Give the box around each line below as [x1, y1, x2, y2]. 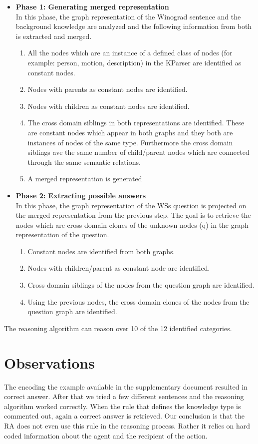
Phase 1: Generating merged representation [15, 1, 169, 11]
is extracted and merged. [15, 30, 92, 41]
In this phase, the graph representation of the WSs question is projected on [15, 200, 247, 210]
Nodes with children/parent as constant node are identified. [27, 263, 210, 273]
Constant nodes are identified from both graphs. [27, 246, 175, 256]
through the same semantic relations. [27, 156, 141, 167]
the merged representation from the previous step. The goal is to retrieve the [15, 210, 251, 220]
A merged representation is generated [27, 173, 142, 184]
